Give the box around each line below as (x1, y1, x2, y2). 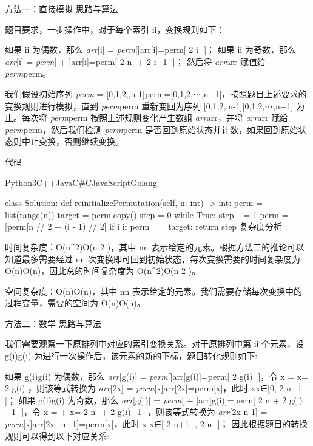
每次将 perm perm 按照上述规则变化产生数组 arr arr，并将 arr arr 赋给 (21, 111, 289, 124)
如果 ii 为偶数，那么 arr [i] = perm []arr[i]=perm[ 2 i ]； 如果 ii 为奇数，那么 (5, 43, 296, 56)
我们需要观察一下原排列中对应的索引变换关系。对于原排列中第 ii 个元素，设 (5, 337, 305, 350)
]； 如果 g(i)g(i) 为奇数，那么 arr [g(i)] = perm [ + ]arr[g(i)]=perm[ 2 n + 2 (5, 393, 287, 406)
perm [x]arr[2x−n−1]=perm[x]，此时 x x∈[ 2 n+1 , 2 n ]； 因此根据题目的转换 (5, 417, 308, 430)
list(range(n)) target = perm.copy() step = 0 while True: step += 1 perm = (5, 208, 289, 221)
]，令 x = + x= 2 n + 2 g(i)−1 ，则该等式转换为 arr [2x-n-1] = (21, 405, 268, 418)
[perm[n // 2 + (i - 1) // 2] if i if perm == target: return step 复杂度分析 (5, 220, 282, 233)
